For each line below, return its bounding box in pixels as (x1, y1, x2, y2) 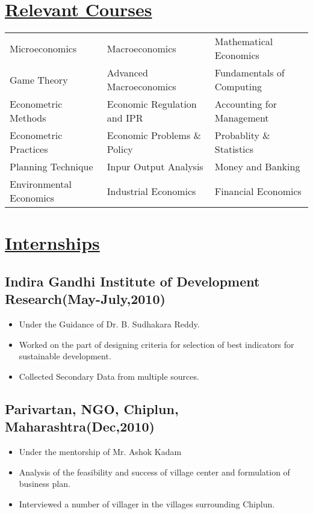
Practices (10, 142, 48, 156)
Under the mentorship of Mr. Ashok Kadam (19, 445, 182, 458)
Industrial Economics (107, 184, 196, 198)
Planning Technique (10, 159, 93, 174)
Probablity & (214, 128, 270, 143)
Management (214, 111, 269, 125)
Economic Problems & (107, 128, 201, 143)
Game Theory (10, 72, 68, 87)
